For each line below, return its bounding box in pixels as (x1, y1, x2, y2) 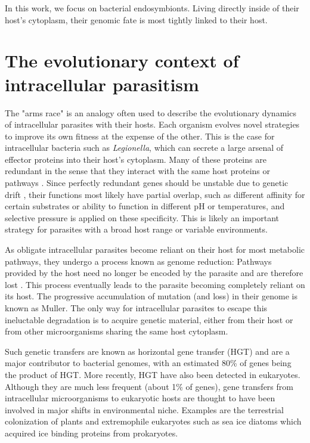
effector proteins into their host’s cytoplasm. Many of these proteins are (5, 153, 266, 165)
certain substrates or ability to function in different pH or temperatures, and (5, 200, 285, 212)
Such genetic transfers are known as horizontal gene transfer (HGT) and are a (5, 345, 290, 357)
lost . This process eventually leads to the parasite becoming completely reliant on (5, 278, 305, 290)
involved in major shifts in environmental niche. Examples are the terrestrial (5, 403, 284, 416)
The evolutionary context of (5, 48, 239, 73)
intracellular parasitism (5, 72, 199, 96)
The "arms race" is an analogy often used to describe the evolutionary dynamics (5, 106, 296, 119)
